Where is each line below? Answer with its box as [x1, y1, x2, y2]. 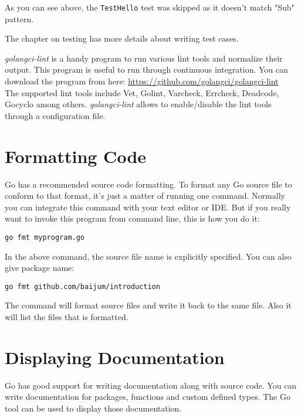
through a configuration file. [5, 109, 106, 121]
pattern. [5, 12, 34, 25]
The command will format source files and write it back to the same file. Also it [5, 299, 292, 311]
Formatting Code [5, 144, 147, 168]
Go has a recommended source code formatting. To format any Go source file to [5, 178, 292, 190]
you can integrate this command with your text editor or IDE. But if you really [5, 200, 291, 213]
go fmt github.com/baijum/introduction [5, 282, 160, 291]
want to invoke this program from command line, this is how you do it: [5, 212, 260, 225]
